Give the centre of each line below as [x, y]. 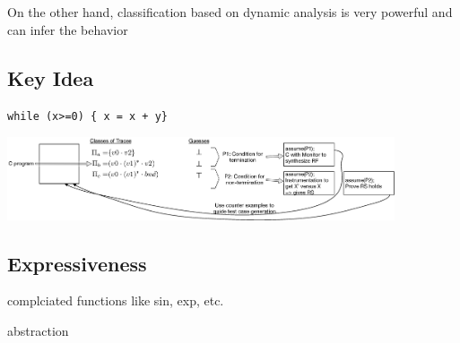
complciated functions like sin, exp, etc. [116, 300]
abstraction [38, 330]
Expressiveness [77, 263]
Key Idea [51, 77]
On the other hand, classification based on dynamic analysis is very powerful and [230, 12]
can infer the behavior [68, 29]
